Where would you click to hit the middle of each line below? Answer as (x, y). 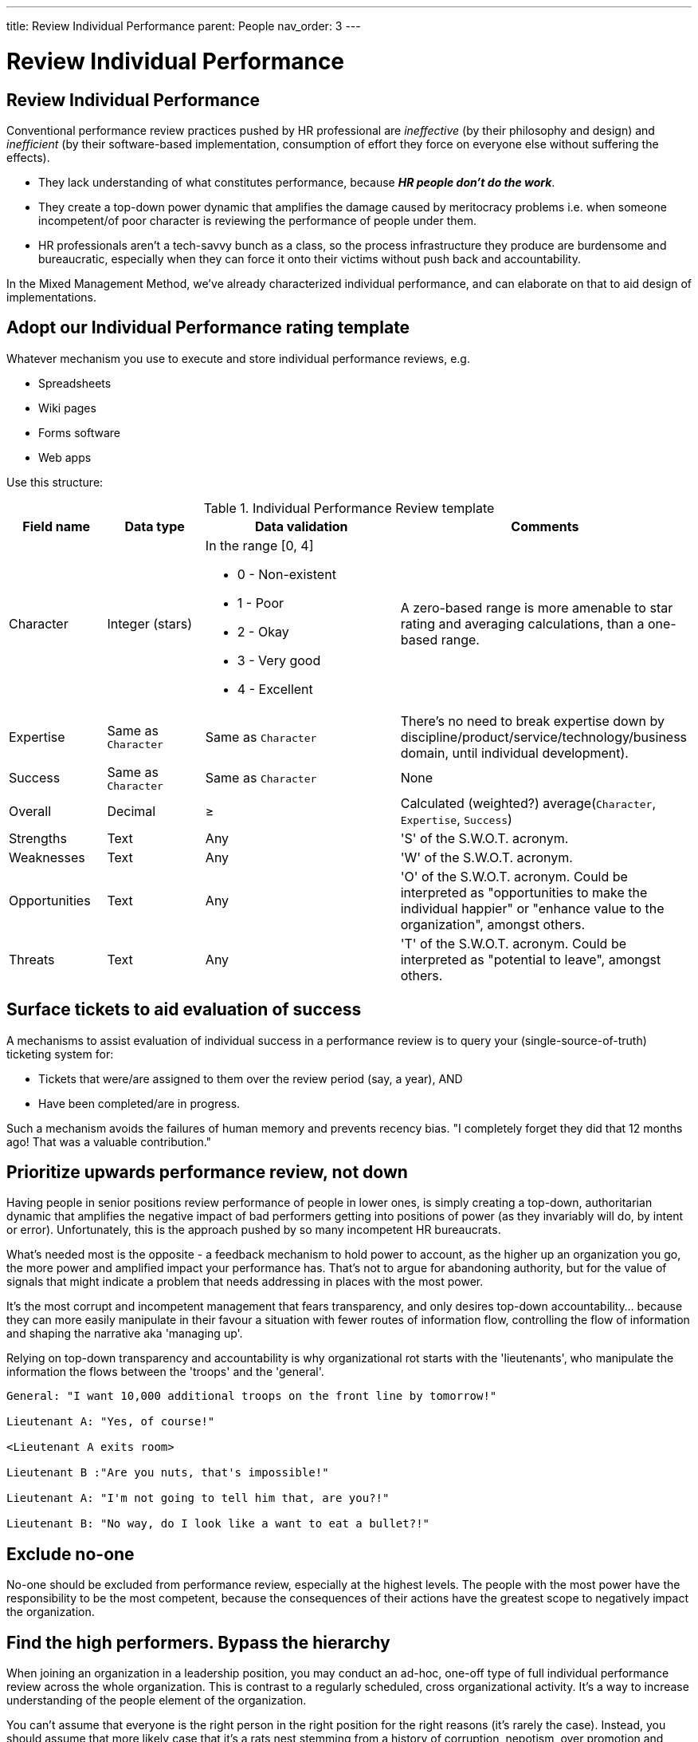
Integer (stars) (150, 623)
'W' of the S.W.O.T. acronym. (486, 857)
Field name (57, 526)
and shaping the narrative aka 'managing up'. (125, 1334)
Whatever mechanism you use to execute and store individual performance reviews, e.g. (238, 358)
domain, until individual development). (514, 753)
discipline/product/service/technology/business (544, 737)
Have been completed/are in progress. (139, 1103)
